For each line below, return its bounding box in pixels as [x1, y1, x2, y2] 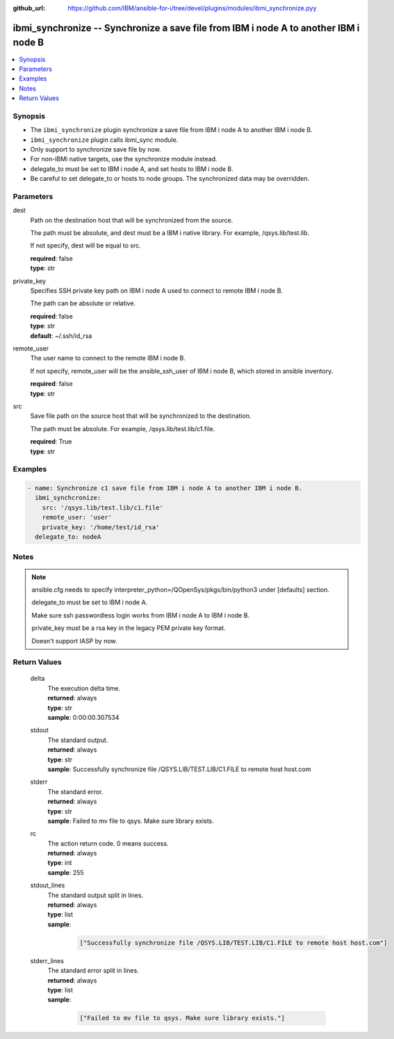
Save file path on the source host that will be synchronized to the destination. [30, 412, 252, 420]
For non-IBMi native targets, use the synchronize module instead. [30, 155, 217, 163]
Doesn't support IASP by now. [31, 636, 117, 645]
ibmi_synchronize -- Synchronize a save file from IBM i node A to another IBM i [13, 22, 360, 34]
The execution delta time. [47, 684, 121, 692]
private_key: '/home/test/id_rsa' [42, 523, 160, 531]
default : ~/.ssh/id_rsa [30, 331, 92, 340]
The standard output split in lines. [47, 891, 144, 899]
